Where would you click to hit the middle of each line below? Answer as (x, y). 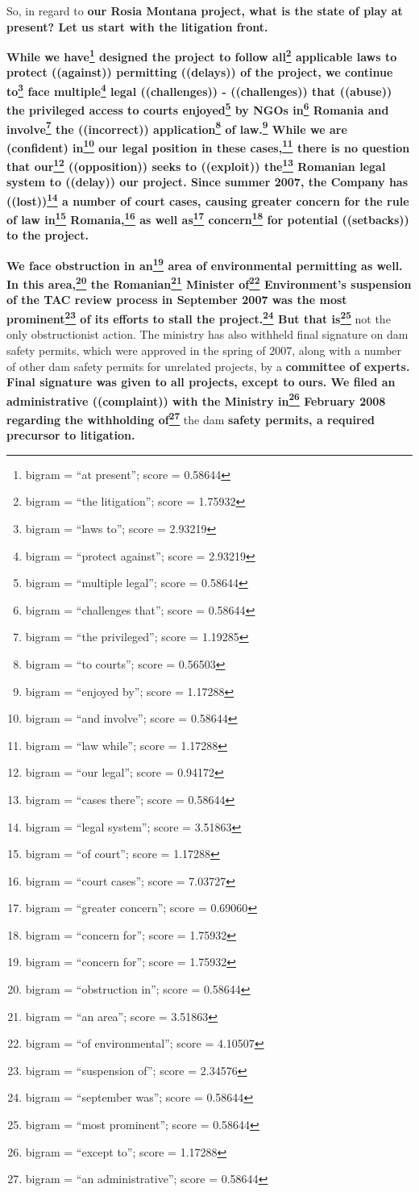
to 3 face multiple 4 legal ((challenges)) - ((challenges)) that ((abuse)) (199, 90)
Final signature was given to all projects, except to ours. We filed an (201, 382)
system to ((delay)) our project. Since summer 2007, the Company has (207, 182)
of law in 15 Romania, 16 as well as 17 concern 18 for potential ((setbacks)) (208, 218)
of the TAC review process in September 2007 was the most (177, 300)
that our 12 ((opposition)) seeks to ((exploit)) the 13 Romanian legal (196, 165)
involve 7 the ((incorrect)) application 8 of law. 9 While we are (177, 127)
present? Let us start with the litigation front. (137, 26)
